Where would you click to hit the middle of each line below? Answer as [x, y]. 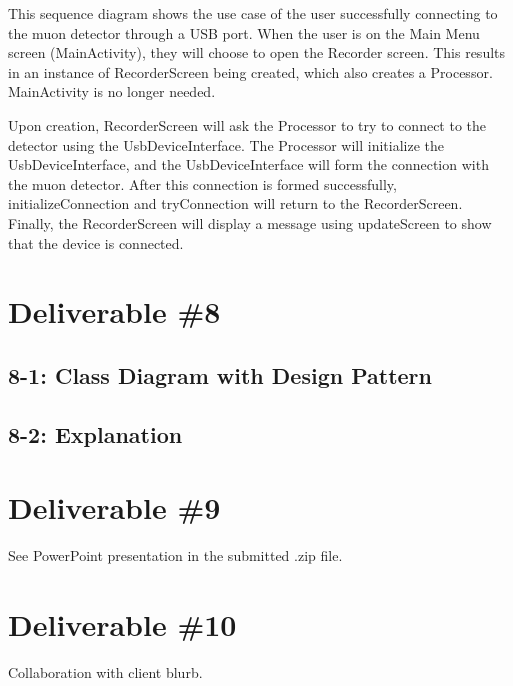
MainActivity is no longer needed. [112, 91]
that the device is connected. [96, 242]
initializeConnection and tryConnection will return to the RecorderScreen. [235, 203]
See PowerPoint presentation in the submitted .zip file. [175, 555]
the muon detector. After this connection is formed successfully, [202, 183]
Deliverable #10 [122, 623]
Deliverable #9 [114, 507]
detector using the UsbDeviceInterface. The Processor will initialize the [226, 144]
